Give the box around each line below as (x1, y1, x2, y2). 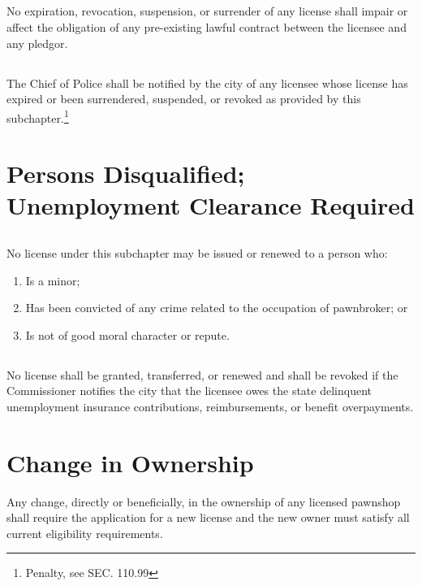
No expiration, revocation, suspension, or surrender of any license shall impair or (6, 2, 408, 20)
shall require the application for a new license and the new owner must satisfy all (6, 509, 410, 526)
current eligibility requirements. (6, 524, 163, 541)
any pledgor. (6, 34, 68, 51)
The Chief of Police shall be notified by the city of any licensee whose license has (6, 74, 408, 91)
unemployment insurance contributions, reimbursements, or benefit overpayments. (6, 397, 414, 415)
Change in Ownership (6, 445, 254, 479)
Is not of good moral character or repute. (25, 326, 230, 343)
